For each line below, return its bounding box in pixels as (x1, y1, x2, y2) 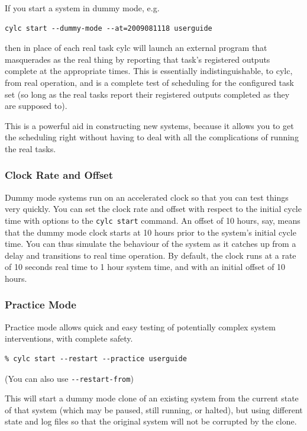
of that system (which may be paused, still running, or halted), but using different (5, 403, 303, 416)
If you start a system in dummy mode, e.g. (5, 2, 160, 14)
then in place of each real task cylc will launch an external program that (5, 41, 267, 54)
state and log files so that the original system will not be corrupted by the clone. (5, 415, 297, 427)
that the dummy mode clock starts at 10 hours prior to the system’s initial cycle (5, 226, 296, 238)
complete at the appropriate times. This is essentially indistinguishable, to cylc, (5, 65, 293, 77)
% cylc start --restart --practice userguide (5, 354, 187, 363)
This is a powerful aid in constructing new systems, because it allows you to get (5, 119, 294, 131)
